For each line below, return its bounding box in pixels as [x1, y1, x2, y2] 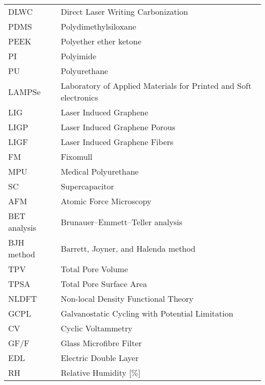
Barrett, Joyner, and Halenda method [61, 242, 196, 254]
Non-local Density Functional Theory [61, 293, 194, 304]
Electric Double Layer [61, 352, 139, 364]
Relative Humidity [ [61, 367, 131, 378]
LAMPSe [8, 85, 41, 98]
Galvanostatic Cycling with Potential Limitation [61, 307, 233, 319]
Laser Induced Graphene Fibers [61, 136, 174, 148]
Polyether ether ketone [61, 35, 142, 47]
